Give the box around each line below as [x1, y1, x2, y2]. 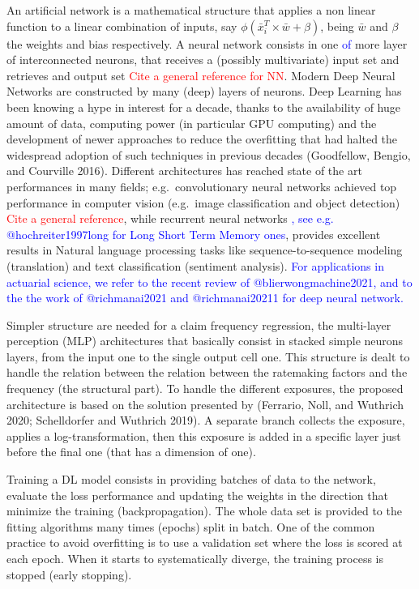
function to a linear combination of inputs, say [6, 17, 237, 34]
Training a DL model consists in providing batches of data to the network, [6, 471, 376, 488]
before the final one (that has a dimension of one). [6, 443, 256, 460]
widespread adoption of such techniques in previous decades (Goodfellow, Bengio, [6, 146, 411, 163]
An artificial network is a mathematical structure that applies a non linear [6, 2, 376, 18]
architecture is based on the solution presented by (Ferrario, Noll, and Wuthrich [6, 395, 404, 412]
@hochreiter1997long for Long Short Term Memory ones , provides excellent [6, 225, 381, 242]
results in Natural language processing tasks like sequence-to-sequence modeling [6, 241, 403, 258]
